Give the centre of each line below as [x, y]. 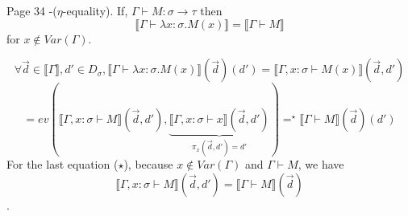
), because [148, 164]
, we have [321, 164]
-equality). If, [95, 10]
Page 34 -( [32, 10]
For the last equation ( [62, 164]
